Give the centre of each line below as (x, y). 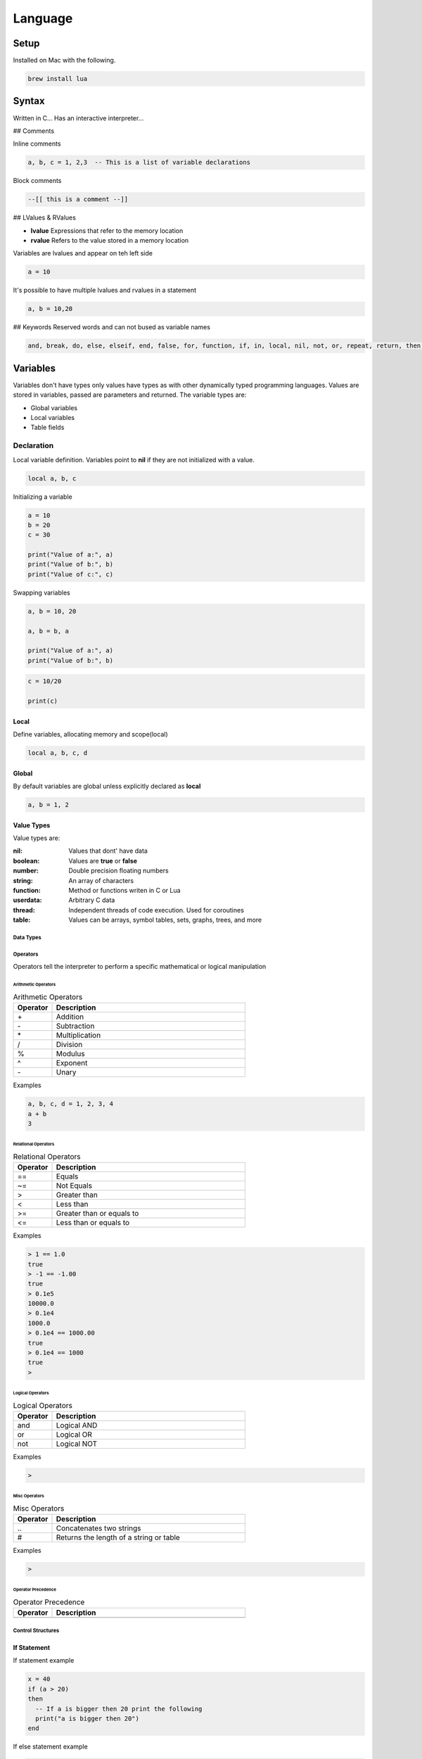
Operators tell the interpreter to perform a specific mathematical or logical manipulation (140, 966)
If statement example (44, 1660)
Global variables (54, 407)
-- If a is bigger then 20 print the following (119, 1709)
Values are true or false (103, 861)
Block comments (37, 181)
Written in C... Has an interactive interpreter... (78, 118)
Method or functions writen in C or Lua (124, 891)
